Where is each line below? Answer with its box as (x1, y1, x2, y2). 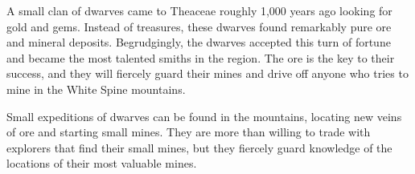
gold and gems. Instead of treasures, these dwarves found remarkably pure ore (6, 18, 392, 34)
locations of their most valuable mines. (6, 155, 197, 172)
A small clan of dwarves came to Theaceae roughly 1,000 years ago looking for (6, 2, 392, 18)
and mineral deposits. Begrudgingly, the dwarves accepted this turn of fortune (6, 34, 391, 51)
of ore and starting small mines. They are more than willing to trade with (6, 123, 371, 140)
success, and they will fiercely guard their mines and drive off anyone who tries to (6, 65, 409, 82)
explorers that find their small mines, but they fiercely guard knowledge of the (6, 139, 392, 156)
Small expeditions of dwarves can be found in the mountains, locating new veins (6, 107, 402, 124)
